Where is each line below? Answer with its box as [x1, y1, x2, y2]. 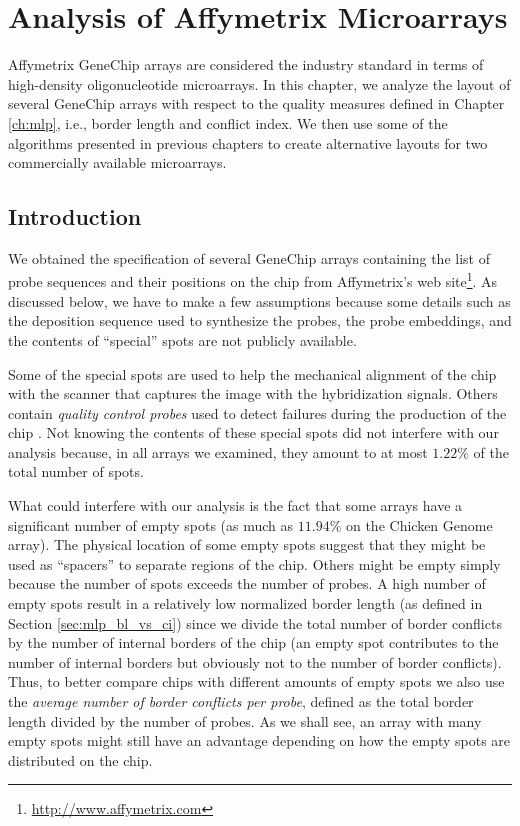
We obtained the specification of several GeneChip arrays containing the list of [8, 247, 490, 268]
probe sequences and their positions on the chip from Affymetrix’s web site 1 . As [8, 268, 498, 292]
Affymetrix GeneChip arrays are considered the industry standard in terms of [8, 54, 484, 75]
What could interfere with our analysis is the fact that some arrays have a [8, 495, 463, 516]
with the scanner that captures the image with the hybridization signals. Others [8, 383, 498, 404]
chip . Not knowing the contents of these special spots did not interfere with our [8, 422, 499, 443]
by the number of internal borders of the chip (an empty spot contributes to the [8, 632, 499, 653]
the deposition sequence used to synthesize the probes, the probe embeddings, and [8, 310, 512, 331]
